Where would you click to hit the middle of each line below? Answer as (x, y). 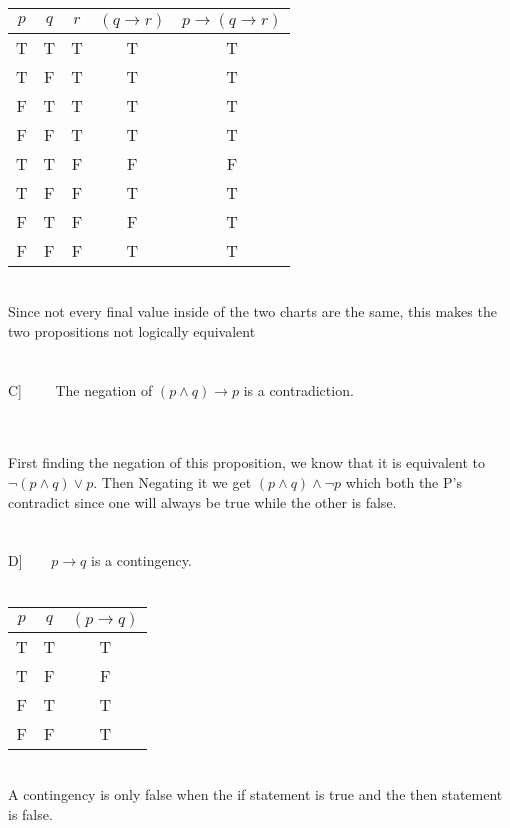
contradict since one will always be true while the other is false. (202, 501)
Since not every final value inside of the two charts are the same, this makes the (252, 311)
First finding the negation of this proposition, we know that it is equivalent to (247, 462)
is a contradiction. (298, 389)
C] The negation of (80, 389)
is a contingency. (141, 560)
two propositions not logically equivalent (132, 330)
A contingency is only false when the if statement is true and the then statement (255, 794)
